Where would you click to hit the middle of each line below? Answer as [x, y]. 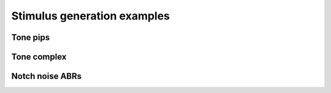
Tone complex [39, 57]
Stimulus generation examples [91, 16]
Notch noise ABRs [47, 76]
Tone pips [31, 37]
